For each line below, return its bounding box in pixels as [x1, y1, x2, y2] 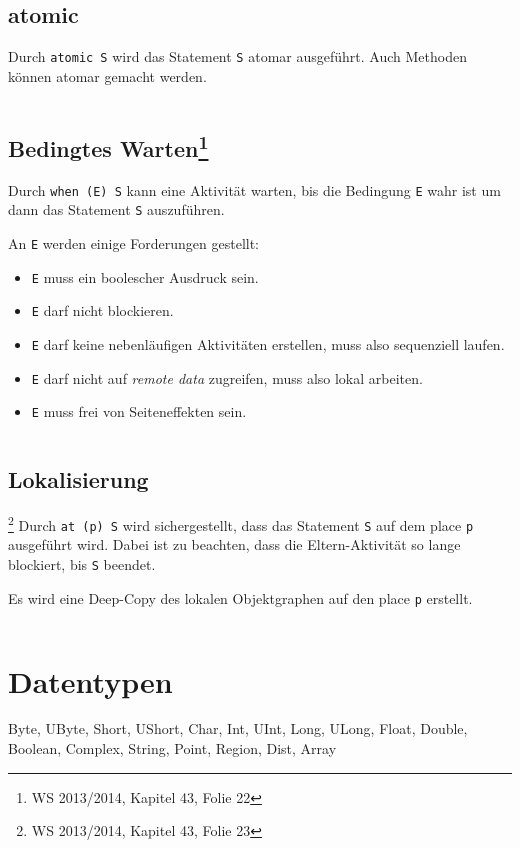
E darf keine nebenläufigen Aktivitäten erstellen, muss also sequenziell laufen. [31, 333, 505, 354]
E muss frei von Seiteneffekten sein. [31, 401, 247, 422]
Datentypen [8, 660, 173, 701]
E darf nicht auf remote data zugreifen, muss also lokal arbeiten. [31, 367, 423, 388]
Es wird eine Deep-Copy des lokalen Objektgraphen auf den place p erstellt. [8, 587, 473, 608]
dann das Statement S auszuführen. [8, 199, 225, 220]
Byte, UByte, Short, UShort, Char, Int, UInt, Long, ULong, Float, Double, [8, 718, 468, 739]
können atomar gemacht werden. [8, 65, 207, 86]
